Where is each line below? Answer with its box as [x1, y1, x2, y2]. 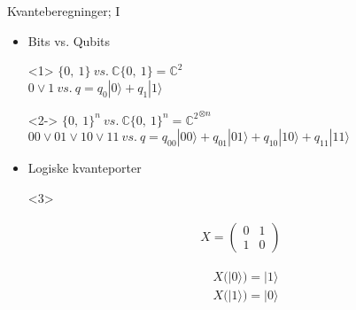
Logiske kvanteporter [27, 159, 142, 177]
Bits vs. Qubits [27, 31, 111, 50]
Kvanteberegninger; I [7, 2, 120, 19]
